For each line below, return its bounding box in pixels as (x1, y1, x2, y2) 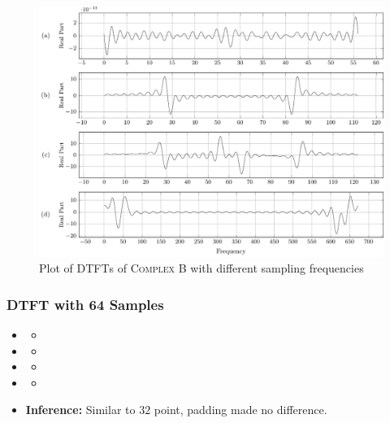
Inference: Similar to (25, 401, 136, 418)
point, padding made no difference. (154, 401, 327, 418)
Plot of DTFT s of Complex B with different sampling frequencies (39, 259, 364, 277)
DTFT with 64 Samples (6, 294, 164, 314)
